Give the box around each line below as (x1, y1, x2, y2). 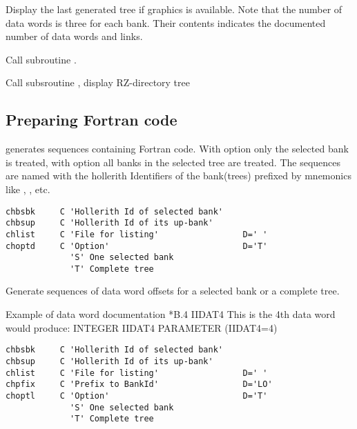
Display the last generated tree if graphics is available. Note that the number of (6, 2, 342, 16)
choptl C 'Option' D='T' (6, 390, 268, 401)
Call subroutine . (6, 52, 77, 66)
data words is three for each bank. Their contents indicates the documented (6, 15, 326, 30)
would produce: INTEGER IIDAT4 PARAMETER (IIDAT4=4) (6, 320, 278, 335)
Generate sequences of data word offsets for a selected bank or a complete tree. (6, 283, 340, 298)
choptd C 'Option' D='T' (6, 241, 268, 251)
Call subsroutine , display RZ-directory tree (6, 75, 190, 90)
